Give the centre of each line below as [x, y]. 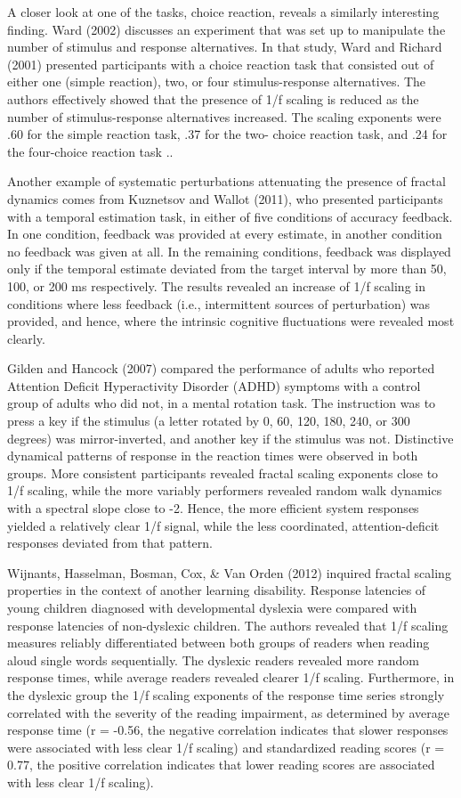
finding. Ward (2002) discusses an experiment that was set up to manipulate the [226, 29]
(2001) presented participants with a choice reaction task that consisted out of [221, 64]
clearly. [26, 338]
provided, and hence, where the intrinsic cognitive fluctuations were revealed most [231, 321]
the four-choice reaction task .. [90, 151]
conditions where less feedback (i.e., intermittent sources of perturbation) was [219, 303]
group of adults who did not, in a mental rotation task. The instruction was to [222, 403]
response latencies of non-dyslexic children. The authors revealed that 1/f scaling [228, 625]
